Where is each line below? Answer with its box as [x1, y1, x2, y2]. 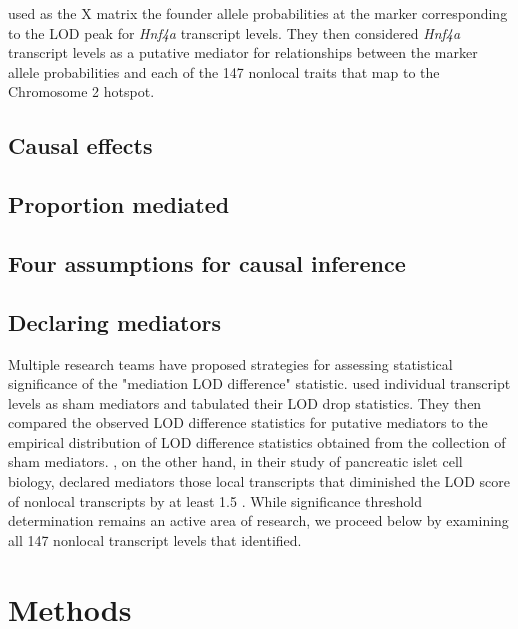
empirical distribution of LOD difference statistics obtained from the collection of [8, 431, 506, 452]
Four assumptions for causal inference [8, 247, 406, 278]
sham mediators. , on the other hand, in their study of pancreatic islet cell [8, 451, 463, 472]
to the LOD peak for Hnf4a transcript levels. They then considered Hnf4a [8, 22, 461, 43]
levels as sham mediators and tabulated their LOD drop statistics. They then [8, 392, 482, 413]
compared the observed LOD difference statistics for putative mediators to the [8, 412, 488, 433]
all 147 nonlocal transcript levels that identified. [8, 529, 302, 550]
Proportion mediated [8, 189, 230, 220]
